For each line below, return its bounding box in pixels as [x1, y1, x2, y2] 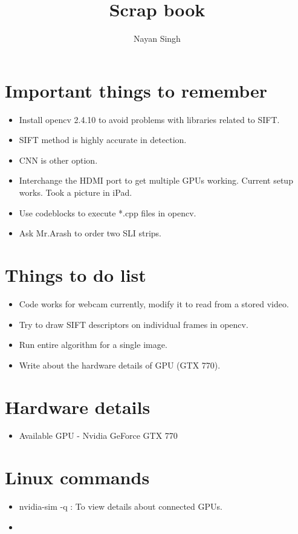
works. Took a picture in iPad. [19, 186, 132, 199]
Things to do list [5, 262, 146, 287]
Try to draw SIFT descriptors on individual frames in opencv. [19, 318, 248, 330]
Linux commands [5, 465, 150, 490]
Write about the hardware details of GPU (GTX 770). [19, 358, 221, 371]
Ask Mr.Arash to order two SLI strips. [19, 227, 161, 239]
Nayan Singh [134, 32, 181, 45]
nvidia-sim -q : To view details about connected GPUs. [19, 500, 222, 513]
